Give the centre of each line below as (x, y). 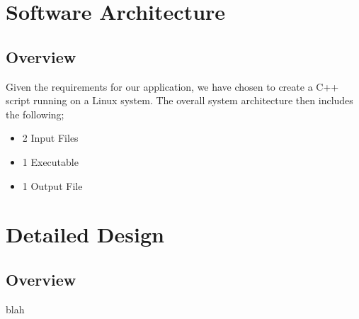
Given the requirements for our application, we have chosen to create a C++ (172, 86)
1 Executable (50, 161)
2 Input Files (50, 138)
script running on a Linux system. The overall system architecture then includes (179, 100)
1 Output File (52, 185)
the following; (35, 114)
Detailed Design (85, 234)
